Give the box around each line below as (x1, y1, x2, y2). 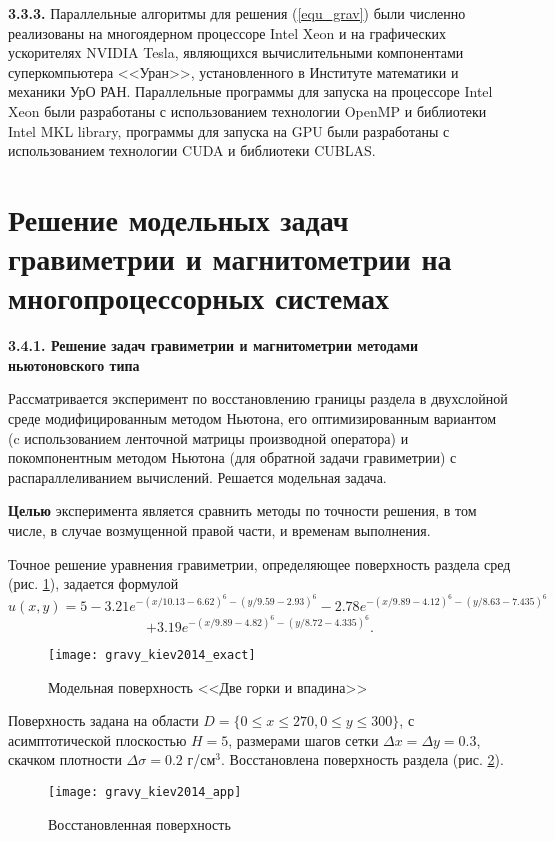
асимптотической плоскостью (8, 729, 187, 750)
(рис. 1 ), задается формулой (8, 573, 179, 594)
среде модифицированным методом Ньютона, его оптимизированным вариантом (8, 408, 497, 429)
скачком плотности (8, 749, 122, 770)
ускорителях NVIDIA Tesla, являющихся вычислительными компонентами (8, 42, 464, 63)
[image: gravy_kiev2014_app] (48, 784, 242, 799)
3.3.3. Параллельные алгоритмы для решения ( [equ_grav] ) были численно (8, 3, 466, 23)
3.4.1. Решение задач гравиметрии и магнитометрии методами (8, 335, 419, 356)
